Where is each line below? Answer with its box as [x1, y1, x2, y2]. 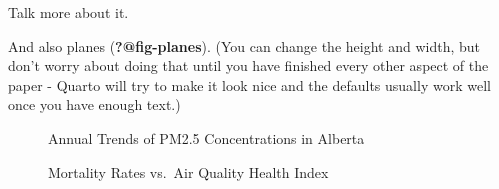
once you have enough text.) [8, 94, 181, 115]
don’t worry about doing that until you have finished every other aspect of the [8, 55, 489, 76]
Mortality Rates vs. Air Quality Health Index [48, 161, 329, 182]
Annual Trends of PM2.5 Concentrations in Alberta [48, 127, 365, 148]
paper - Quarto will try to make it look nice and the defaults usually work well [8, 74, 491, 95]
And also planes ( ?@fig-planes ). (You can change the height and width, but [8, 35, 480, 56]
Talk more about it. [8, 2, 129, 22]
